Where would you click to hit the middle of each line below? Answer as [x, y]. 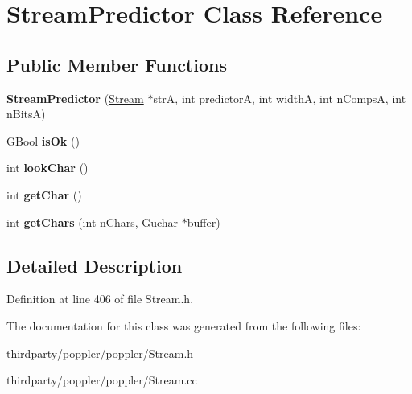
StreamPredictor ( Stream [75, 98]
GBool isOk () [43, 140]
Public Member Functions [117, 64]
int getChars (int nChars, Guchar [93, 222]
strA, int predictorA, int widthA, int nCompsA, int [280, 98]
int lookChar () [47, 168]
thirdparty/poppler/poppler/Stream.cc [102, 380]
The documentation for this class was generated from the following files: [184, 325]
